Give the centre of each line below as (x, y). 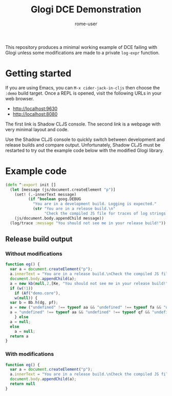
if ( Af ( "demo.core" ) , (37, 293)
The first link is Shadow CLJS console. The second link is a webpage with (83, 124)
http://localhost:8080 (35, 114)
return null (23, 384)
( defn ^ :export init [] (31, 185)
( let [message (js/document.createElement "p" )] (63, 190)
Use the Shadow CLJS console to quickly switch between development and (85, 139)
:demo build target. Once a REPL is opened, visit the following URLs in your (83, 93)
